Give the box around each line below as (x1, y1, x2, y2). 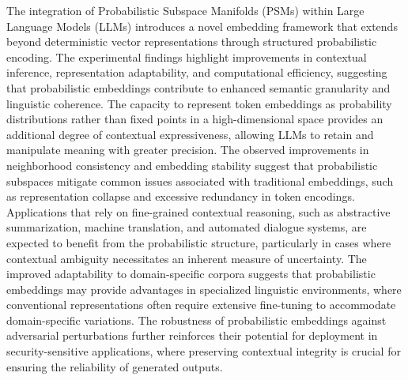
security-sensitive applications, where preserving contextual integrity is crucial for (6, 343, 401, 359)
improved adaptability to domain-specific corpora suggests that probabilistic (6, 265, 376, 282)
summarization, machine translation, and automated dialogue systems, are (6, 219, 367, 235)
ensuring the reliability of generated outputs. (6, 358, 223, 374)
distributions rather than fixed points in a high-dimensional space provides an (6, 111, 383, 127)
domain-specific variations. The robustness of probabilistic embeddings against (6, 311, 387, 328)
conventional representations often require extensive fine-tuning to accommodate (6, 296, 396, 313)
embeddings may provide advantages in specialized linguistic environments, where (6, 280, 402, 297)
